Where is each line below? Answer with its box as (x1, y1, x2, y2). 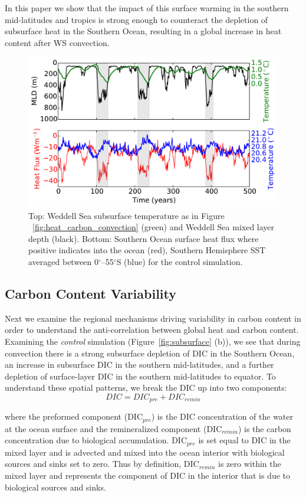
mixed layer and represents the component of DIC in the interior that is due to (5, 469, 290, 482)
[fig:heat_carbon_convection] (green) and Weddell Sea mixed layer (32, 221, 275, 233)
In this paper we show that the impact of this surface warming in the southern (5, 2, 289, 14)
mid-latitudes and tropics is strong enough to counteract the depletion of (5, 13, 268, 25)
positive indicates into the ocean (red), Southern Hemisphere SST (28, 244, 266, 256)
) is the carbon (238, 422, 291, 434)
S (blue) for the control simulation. (116, 255, 243, 267)
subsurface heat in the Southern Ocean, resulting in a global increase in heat (5, 25, 282, 37)
